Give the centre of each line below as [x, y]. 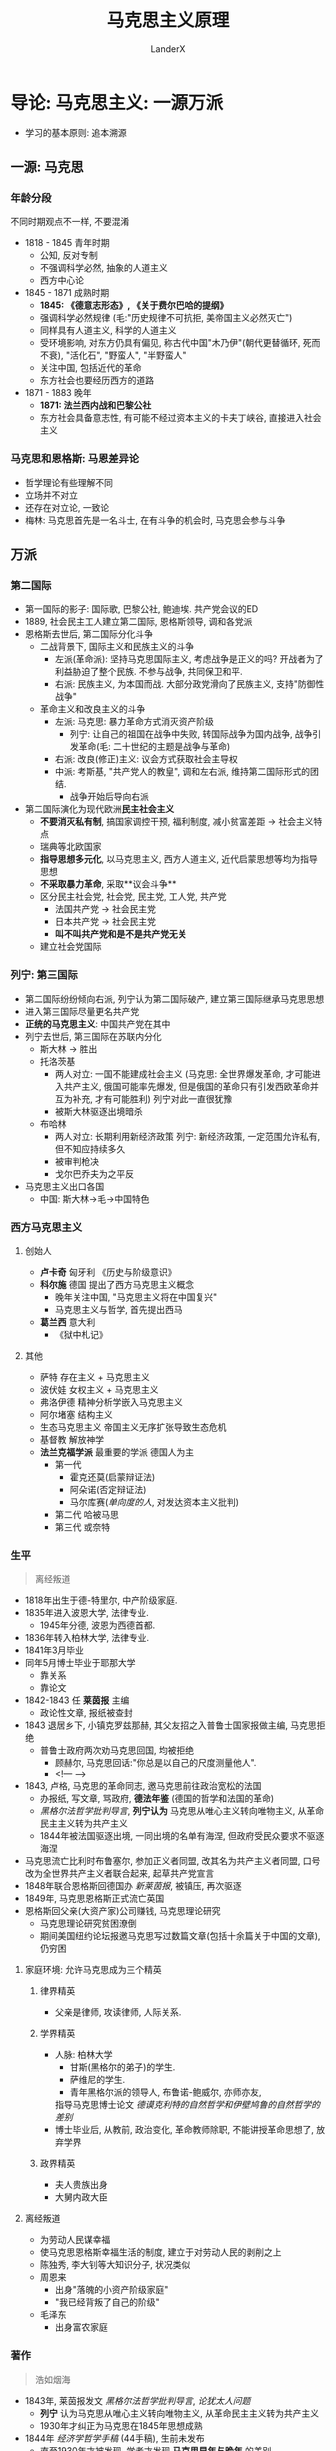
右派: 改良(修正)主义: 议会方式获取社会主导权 [146, 759]
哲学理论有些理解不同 [68, 482]
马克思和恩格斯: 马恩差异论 [75, 459]
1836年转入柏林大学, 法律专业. [87, 1638]
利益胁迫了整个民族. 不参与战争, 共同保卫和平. [148, 672]
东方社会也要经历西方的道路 [97, 380]
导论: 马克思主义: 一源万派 [116, 102]
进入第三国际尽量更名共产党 [82, 1011]
